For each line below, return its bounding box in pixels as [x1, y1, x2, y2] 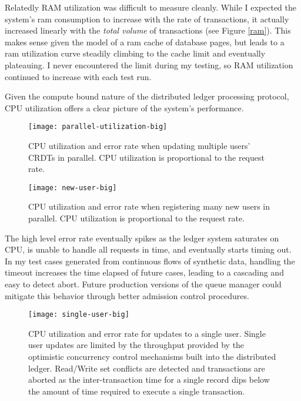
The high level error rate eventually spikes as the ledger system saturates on [5, 231, 279, 244]
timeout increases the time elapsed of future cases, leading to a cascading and [5, 266, 284, 279]
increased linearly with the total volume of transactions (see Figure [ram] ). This [5, 24, 291, 37]
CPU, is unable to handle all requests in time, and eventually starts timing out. [5, 243, 292, 256]
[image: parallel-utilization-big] [28, 122, 168, 131]
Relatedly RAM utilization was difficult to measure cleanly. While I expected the [5, 1, 297, 13]
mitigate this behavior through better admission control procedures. [5, 289, 249, 301]
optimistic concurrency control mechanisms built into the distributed [28, 350, 276, 363]
